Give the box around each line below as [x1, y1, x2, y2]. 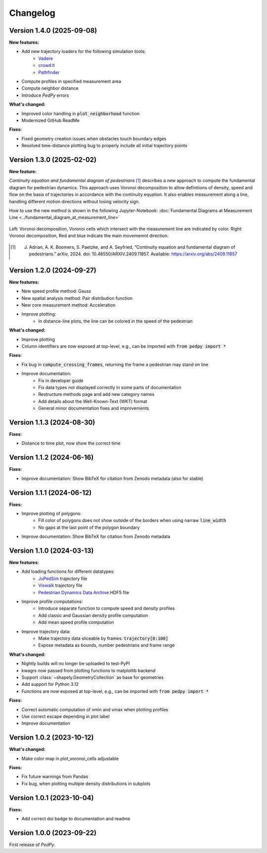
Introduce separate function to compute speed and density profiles [38, 605, 175, 612]
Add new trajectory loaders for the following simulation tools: [21, 49, 146, 55]
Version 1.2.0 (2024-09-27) [9, 266, 96, 275]
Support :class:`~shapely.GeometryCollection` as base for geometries [21, 674, 164, 680]
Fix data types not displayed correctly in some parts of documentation [38, 384, 181, 390]
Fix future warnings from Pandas [21, 774, 89, 780]
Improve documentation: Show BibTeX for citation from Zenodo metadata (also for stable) [21, 475, 204, 481]
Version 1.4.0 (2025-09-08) [9, 26, 97, 35]
